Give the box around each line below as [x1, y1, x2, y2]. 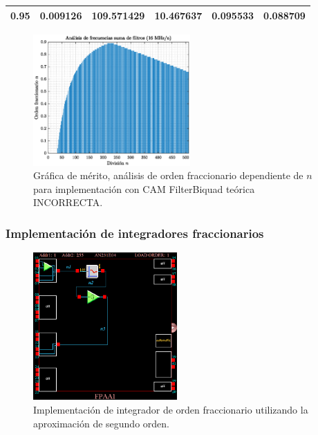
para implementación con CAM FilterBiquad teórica [33, 181, 255, 196]
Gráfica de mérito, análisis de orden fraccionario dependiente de [33, 168, 303, 183]
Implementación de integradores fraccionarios [6, 224, 264, 241]
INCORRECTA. [33, 195, 103, 210]
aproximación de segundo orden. [33, 416, 169, 430]
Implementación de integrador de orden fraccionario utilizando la [33, 402, 308, 416]
